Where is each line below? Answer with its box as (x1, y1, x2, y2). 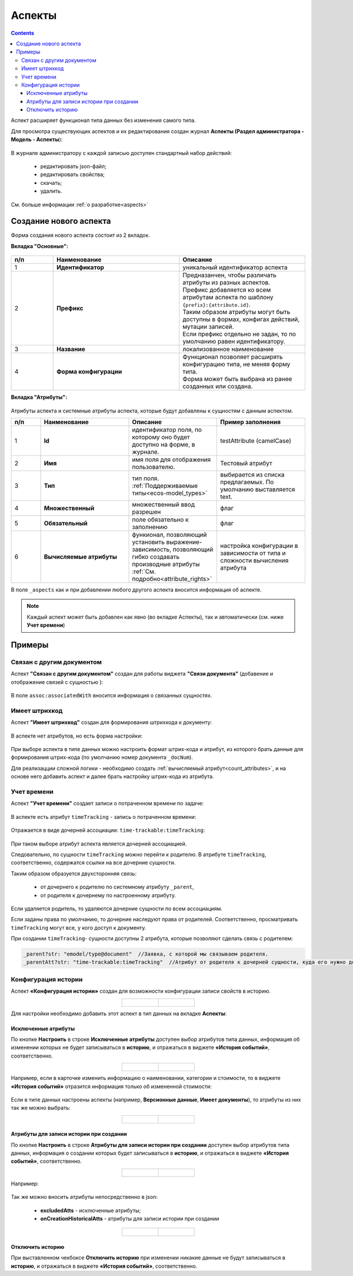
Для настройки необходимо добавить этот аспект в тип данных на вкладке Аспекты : (11, 1010, 227, 1017)
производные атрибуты (132, 560, 200, 568)
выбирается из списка (220, 471, 285, 479)
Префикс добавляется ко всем (182, 286, 271, 294)
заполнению (132, 523, 168, 531)
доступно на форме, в (132, 441, 195, 449)
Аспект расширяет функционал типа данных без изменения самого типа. (11, 117, 197, 124)
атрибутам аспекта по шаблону (182, 293, 274, 302)
